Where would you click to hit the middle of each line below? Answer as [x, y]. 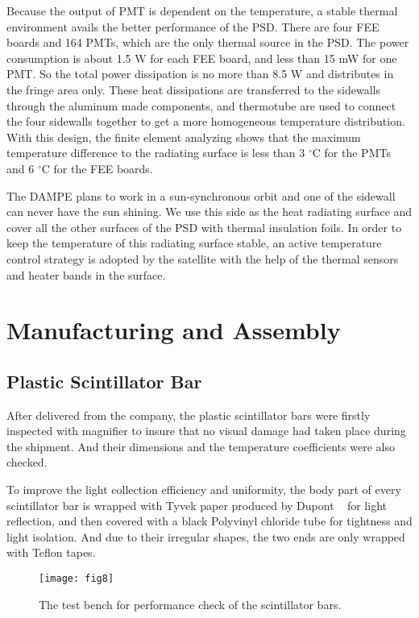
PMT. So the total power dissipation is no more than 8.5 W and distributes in [200, 74]
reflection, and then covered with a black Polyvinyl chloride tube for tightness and [209, 521]
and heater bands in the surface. [86, 274]
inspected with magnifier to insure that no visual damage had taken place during [206, 431]
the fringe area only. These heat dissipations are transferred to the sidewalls [193, 89]
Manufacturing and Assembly [174, 330]
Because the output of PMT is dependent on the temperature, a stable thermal [202, 10]
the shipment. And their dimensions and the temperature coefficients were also [201, 446]
